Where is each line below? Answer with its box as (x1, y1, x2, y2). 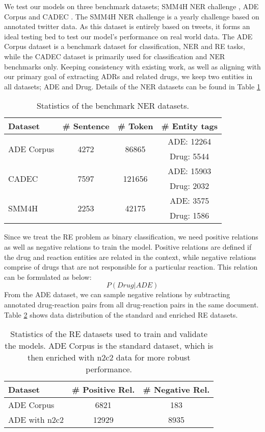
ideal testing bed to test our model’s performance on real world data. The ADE (4, 31, 253, 41)
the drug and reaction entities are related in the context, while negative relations (4, 251, 256, 262)
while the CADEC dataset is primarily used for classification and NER (4, 51, 225, 61)
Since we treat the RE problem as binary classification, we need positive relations (4, 231, 258, 242)
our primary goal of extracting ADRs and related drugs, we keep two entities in (4, 71, 253, 82)
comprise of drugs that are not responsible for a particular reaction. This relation (4, 261, 258, 272)
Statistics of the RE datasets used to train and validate (10, 328, 208, 340)
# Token (117, 120, 153, 132)
